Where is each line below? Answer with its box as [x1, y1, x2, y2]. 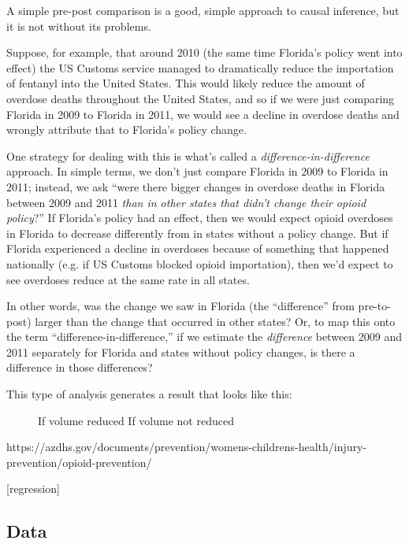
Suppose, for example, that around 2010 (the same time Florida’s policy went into [6, 44, 403, 61]
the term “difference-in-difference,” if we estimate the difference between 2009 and [6, 328, 402, 345]
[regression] [6, 480, 60, 497]
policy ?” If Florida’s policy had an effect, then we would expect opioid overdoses [6, 209, 393, 226]
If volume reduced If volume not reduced [38, 412, 234, 428]
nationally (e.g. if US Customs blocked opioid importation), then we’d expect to [6, 255, 393, 272]
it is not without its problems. [6, 17, 151, 34]
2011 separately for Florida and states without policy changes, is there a [6, 343, 355, 360]
